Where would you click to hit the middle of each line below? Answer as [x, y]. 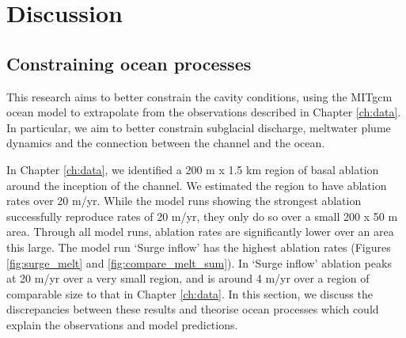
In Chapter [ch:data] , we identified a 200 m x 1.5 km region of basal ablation [193, 169]
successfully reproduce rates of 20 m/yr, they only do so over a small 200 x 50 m [202, 216]
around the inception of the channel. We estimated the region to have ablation [197, 185]
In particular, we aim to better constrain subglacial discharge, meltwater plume [199, 127]
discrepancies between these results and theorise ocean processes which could [193, 309]
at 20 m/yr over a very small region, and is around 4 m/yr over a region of [188, 278]
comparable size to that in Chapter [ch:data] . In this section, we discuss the [190, 293]
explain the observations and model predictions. [122, 324]
